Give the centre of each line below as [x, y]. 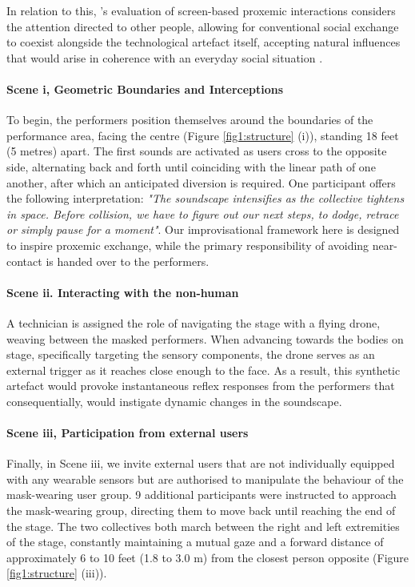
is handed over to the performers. [128, 261]
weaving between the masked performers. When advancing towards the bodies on [205, 338]
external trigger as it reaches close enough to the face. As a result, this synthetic [204, 370]
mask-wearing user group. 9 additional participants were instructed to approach [202, 495]
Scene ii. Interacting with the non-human [123, 292]
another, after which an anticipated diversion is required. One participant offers [201, 182]
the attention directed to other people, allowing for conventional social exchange [203, 26]
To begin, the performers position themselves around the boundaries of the [190, 120]
